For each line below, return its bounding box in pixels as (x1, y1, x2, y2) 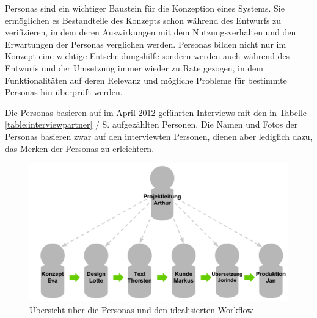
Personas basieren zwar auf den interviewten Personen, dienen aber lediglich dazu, (5, 129, 313, 142)
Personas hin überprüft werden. (5, 85, 123, 98)
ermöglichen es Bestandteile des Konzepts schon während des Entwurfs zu (5, 13, 282, 26)
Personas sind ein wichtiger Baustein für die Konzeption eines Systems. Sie (5, 2, 285, 14)
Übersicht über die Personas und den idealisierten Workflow (29, 303, 253, 316)
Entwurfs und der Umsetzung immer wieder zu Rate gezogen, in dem (5, 61, 263, 74)
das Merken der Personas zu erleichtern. (5, 142, 155, 154)
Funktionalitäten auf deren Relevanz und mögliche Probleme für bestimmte (5, 73, 287, 86)
